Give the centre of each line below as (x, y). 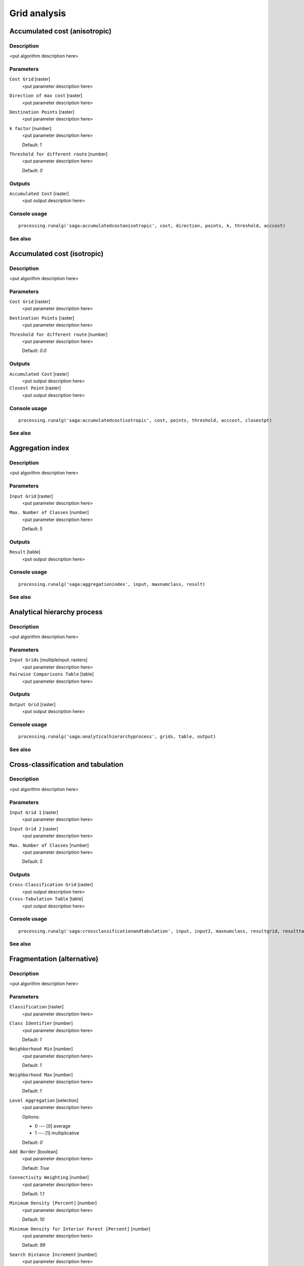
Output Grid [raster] (32, 704)
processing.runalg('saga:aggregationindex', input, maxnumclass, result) (112, 584)
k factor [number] (30, 128)
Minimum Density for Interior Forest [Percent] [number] (80, 1229)
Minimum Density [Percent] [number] (53, 1203)
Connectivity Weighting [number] (49, 1177)
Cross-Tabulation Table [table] (46, 899)
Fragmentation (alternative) (54, 959)
